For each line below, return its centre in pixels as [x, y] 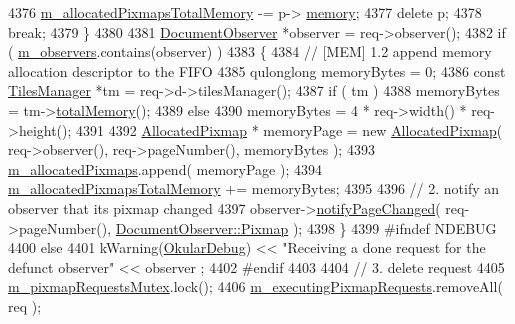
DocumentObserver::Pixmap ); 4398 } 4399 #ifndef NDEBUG [306, 227]
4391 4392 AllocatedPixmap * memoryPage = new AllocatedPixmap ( [289, 129]
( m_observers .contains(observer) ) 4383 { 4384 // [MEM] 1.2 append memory [250, 51]
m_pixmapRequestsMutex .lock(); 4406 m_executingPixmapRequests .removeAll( [255, 286]
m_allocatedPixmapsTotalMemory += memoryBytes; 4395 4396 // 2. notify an [254, 188]
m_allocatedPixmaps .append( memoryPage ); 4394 [165, 168]
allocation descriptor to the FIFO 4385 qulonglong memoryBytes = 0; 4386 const [257, 70]
